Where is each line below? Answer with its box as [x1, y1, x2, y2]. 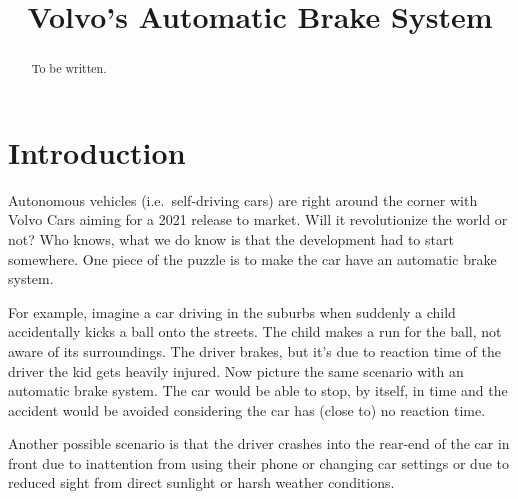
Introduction [8, 131, 186, 172]
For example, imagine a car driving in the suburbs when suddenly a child [8, 301, 456, 322]
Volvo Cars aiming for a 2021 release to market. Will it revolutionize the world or [8, 209, 508, 230]
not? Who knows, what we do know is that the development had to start [8, 228, 454, 249]
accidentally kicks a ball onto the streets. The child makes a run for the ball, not [8, 321, 502, 342]
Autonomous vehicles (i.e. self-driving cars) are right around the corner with [8, 189, 478, 210]
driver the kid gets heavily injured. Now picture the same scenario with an [8, 360, 464, 381]
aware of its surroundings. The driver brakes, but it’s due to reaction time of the [8, 340, 501, 361]
